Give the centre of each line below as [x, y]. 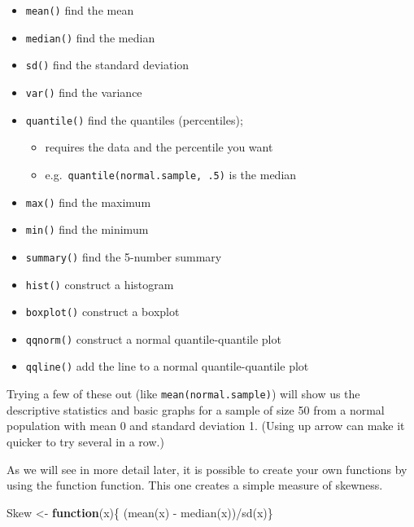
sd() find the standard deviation [107, 65]
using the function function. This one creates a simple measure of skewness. [195, 485]
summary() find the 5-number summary [124, 256]
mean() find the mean [80, 10]
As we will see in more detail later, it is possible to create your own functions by [207, 469]
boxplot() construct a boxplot [102, 312]
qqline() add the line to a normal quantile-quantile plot [167, 366]
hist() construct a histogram [100, 284]
